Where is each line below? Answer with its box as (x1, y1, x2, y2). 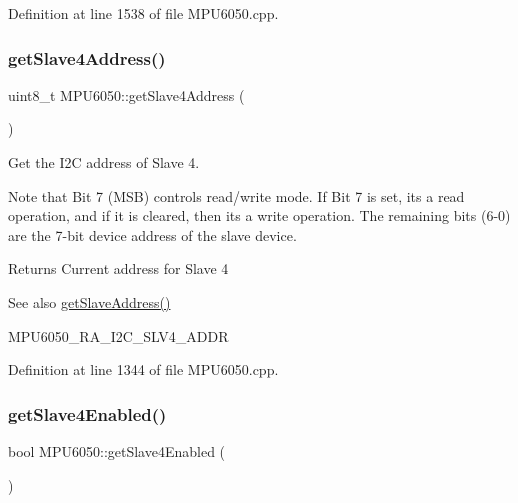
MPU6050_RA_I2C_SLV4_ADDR (8, 325, 229, 346)
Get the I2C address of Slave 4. (8, 152, 200, 172)
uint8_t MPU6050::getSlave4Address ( (8, 84, 245, 105)
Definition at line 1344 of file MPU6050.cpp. (8, 359, 279, 380)
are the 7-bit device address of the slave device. (8, 224, 297, 245)
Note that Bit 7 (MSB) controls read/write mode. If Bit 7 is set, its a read (8, 185, 465, 206)
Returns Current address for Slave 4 (8, 258, 229, 279)
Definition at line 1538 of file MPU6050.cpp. (8, 3, 279, 23)
